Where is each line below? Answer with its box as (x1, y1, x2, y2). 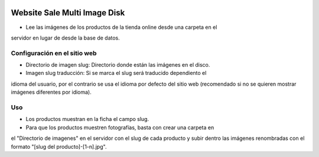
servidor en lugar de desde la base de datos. (11, 34, 121, 41)
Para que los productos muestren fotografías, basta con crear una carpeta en (25, 124, 214, 131)
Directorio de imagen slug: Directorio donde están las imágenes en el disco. (25, 61, 210, 68)
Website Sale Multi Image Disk (11, 8, 125, 18)
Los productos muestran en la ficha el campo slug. (25, 116, 149, 123)
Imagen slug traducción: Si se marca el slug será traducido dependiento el (25, 70, 207, 77)
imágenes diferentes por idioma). (11, 89, 92, 96)
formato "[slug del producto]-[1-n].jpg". (11, 143, 107, 150)
